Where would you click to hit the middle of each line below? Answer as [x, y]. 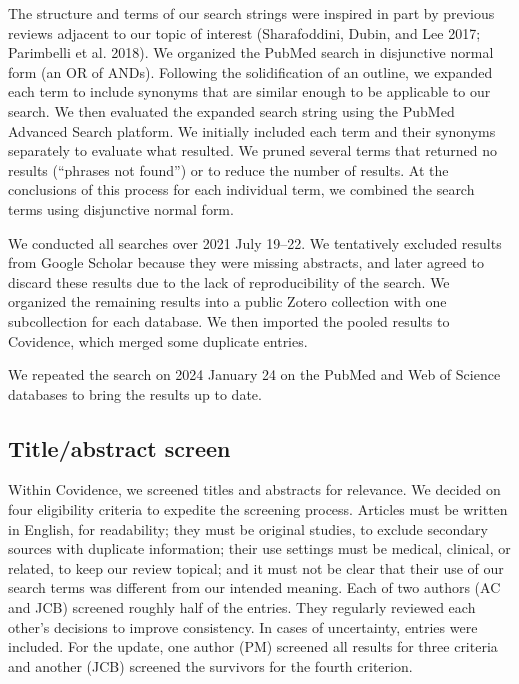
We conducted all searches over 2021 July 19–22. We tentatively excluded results [255, 242]
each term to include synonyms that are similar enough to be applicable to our [249, 91]
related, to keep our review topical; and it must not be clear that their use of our [256, 567]
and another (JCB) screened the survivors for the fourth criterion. [210, 665]
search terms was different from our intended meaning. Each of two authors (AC [254, 587]
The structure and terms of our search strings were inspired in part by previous [251, 13]
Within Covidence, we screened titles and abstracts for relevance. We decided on [254, 489]
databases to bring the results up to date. [135, 393]
